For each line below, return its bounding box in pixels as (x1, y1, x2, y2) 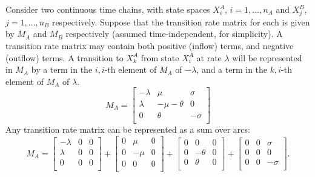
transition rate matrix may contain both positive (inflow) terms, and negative (5, 39, 294, 52)
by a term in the (31, 63, 93, 76)
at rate (196, 51, 222, 64)
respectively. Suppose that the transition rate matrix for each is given (51, 15, 310, 28)
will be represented (232, 51, 302, 64)
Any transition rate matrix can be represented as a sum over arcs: (5, 123, 250, 136)
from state (141, 51, 179, 64)
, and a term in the (196, 63, 268, 76)
